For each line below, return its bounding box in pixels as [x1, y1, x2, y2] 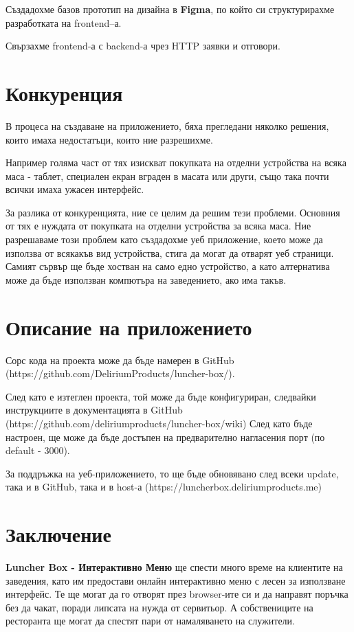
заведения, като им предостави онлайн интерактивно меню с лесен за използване [5, 573, 346, 587]
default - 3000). [5, 443, 70, 458]
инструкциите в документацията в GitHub [5, 403, 183, 417]
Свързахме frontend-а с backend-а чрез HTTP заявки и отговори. [5, 38, 280, 53]
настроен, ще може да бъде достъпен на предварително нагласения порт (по [5, 429, 325, 444]
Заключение [5, 520, 111, 548]
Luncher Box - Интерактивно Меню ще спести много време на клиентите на [5, 560, 343, 574]
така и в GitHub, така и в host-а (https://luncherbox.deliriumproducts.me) [5, 479, 322, 494]
